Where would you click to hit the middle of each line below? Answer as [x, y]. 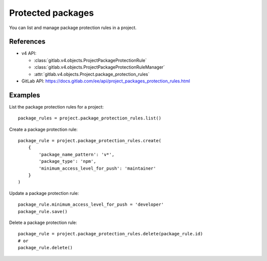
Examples [25, 95]
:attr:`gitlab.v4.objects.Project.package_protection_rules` [92, 74]
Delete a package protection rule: [43, 223]
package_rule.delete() [45, 248]
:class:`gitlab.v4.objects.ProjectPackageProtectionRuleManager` [99, 67]
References [27, 42]
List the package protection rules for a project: [56, 107]
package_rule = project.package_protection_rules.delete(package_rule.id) [111, 234]
